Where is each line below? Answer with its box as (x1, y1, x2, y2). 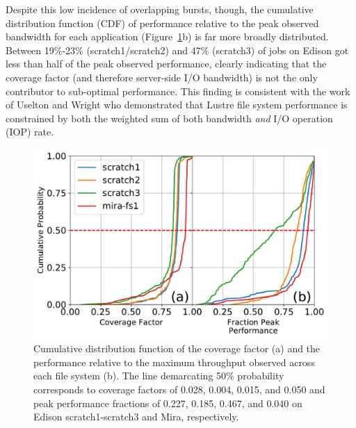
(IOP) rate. (6, 124, 54, 139)
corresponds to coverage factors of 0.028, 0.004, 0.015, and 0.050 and (33, 382, 325, 396)
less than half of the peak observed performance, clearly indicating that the (6, 56, 327, 71)
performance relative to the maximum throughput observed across (33, 354, 315, 369)
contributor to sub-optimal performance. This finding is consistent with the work (6, 83, 350, 98)
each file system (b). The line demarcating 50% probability (33, 368, 284, 383)
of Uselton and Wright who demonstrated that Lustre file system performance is (6, 97, 348, 112)
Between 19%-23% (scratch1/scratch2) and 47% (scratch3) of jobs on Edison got (6, 42, 349, 57)
